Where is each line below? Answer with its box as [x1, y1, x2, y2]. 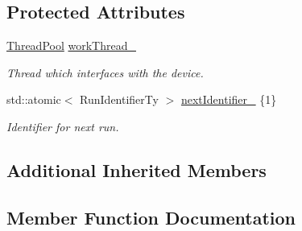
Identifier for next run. [6, 118, 119, 134]
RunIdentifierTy [80, 91, 159, 108]
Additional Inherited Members [6, 157, 267, 182]
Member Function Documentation [6, 204, 296, 229]
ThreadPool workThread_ [6, 37, 136, 54]
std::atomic [6, 91, 61, 108]
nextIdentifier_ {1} [180, 91, 277, 108]
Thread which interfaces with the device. [6, 64, 204, 80]
